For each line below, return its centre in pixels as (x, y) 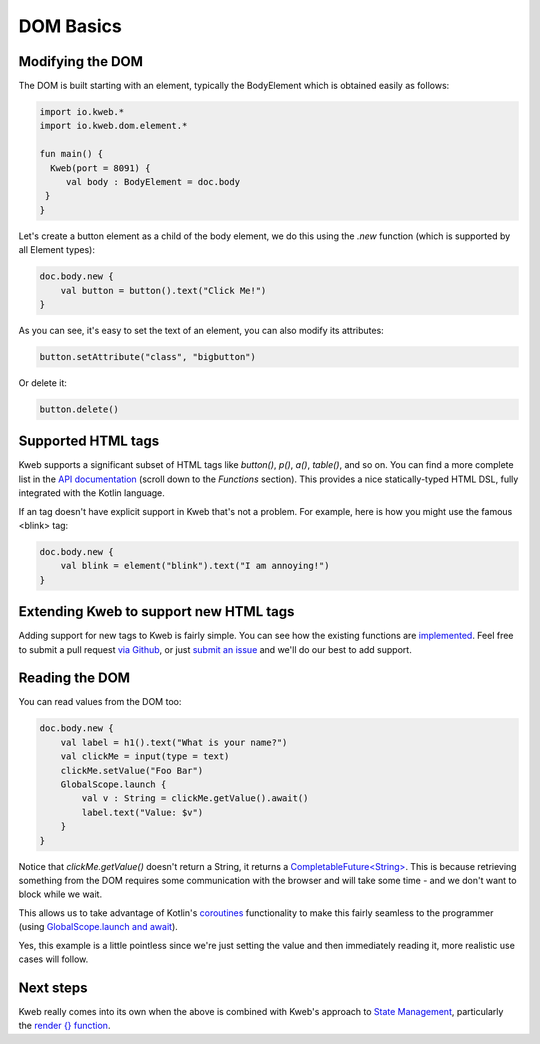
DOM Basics (70, 26)
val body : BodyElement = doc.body (152, 181)
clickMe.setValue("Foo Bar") (132, 770)
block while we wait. (60, 894)
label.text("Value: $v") (142, 812)
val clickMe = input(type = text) (145, 756)
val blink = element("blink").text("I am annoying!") (195, 566)
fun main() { (71, 154)
